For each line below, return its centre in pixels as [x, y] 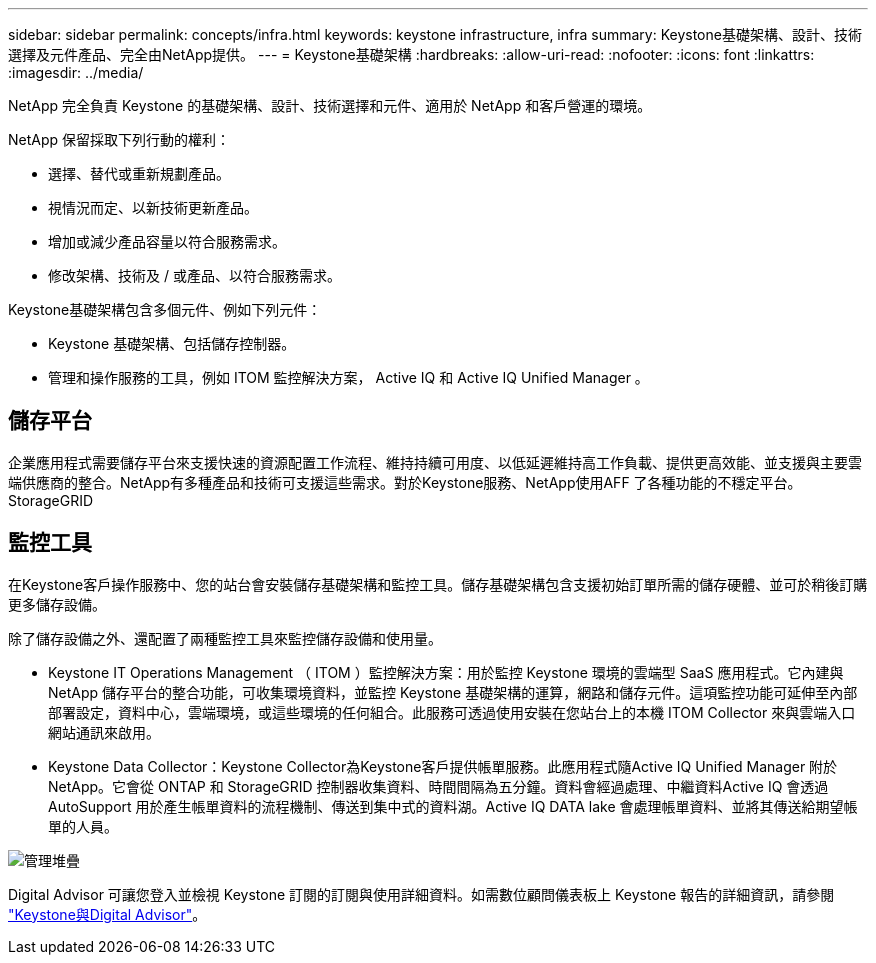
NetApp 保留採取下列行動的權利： [119, 139]
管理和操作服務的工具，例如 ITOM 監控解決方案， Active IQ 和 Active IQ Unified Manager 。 [348, 377]
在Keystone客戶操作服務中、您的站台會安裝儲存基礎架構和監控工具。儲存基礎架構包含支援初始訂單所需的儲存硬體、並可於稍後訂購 [438, 584]
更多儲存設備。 [57, 604]
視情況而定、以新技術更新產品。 [153, 207]
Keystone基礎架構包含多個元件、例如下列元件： [165, 309]
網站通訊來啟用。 [104, 732]
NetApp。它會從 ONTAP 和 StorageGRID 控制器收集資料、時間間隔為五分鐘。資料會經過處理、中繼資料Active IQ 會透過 [438, 786]
